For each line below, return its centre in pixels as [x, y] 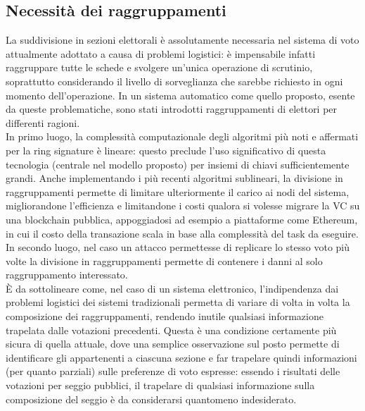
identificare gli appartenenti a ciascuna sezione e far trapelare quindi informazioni [181, 357]
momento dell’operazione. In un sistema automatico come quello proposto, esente [180, 95]
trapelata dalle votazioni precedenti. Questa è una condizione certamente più [171, 330]
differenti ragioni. [43, 122]
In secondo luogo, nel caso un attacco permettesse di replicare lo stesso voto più [178, 247]
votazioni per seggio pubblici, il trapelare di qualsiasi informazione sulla [160, 385]
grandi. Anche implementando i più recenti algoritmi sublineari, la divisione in [174, 178]
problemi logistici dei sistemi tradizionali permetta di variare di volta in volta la [178, 302]
